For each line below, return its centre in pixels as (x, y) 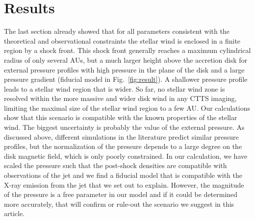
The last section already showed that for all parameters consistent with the (117, 31)
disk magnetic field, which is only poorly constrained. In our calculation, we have (126, 156)
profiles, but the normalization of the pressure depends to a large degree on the (123, 146)
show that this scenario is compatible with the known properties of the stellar (121, 117)
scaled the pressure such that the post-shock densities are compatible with (115, 165)
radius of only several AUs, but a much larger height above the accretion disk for (126, 60)
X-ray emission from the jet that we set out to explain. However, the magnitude (124, 184)
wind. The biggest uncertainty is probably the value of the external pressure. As (124, 127)
